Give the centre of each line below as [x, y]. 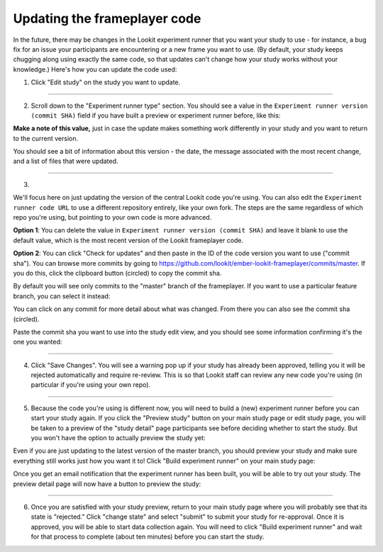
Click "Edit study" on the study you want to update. [106, 82]
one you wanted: [38, 342]
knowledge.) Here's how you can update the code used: [95, 69]
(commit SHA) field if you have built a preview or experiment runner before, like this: [156, 115]
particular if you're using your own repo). [91, 385]
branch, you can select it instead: [62, 296]
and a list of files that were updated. [66, 161]
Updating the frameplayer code [107, 18]
